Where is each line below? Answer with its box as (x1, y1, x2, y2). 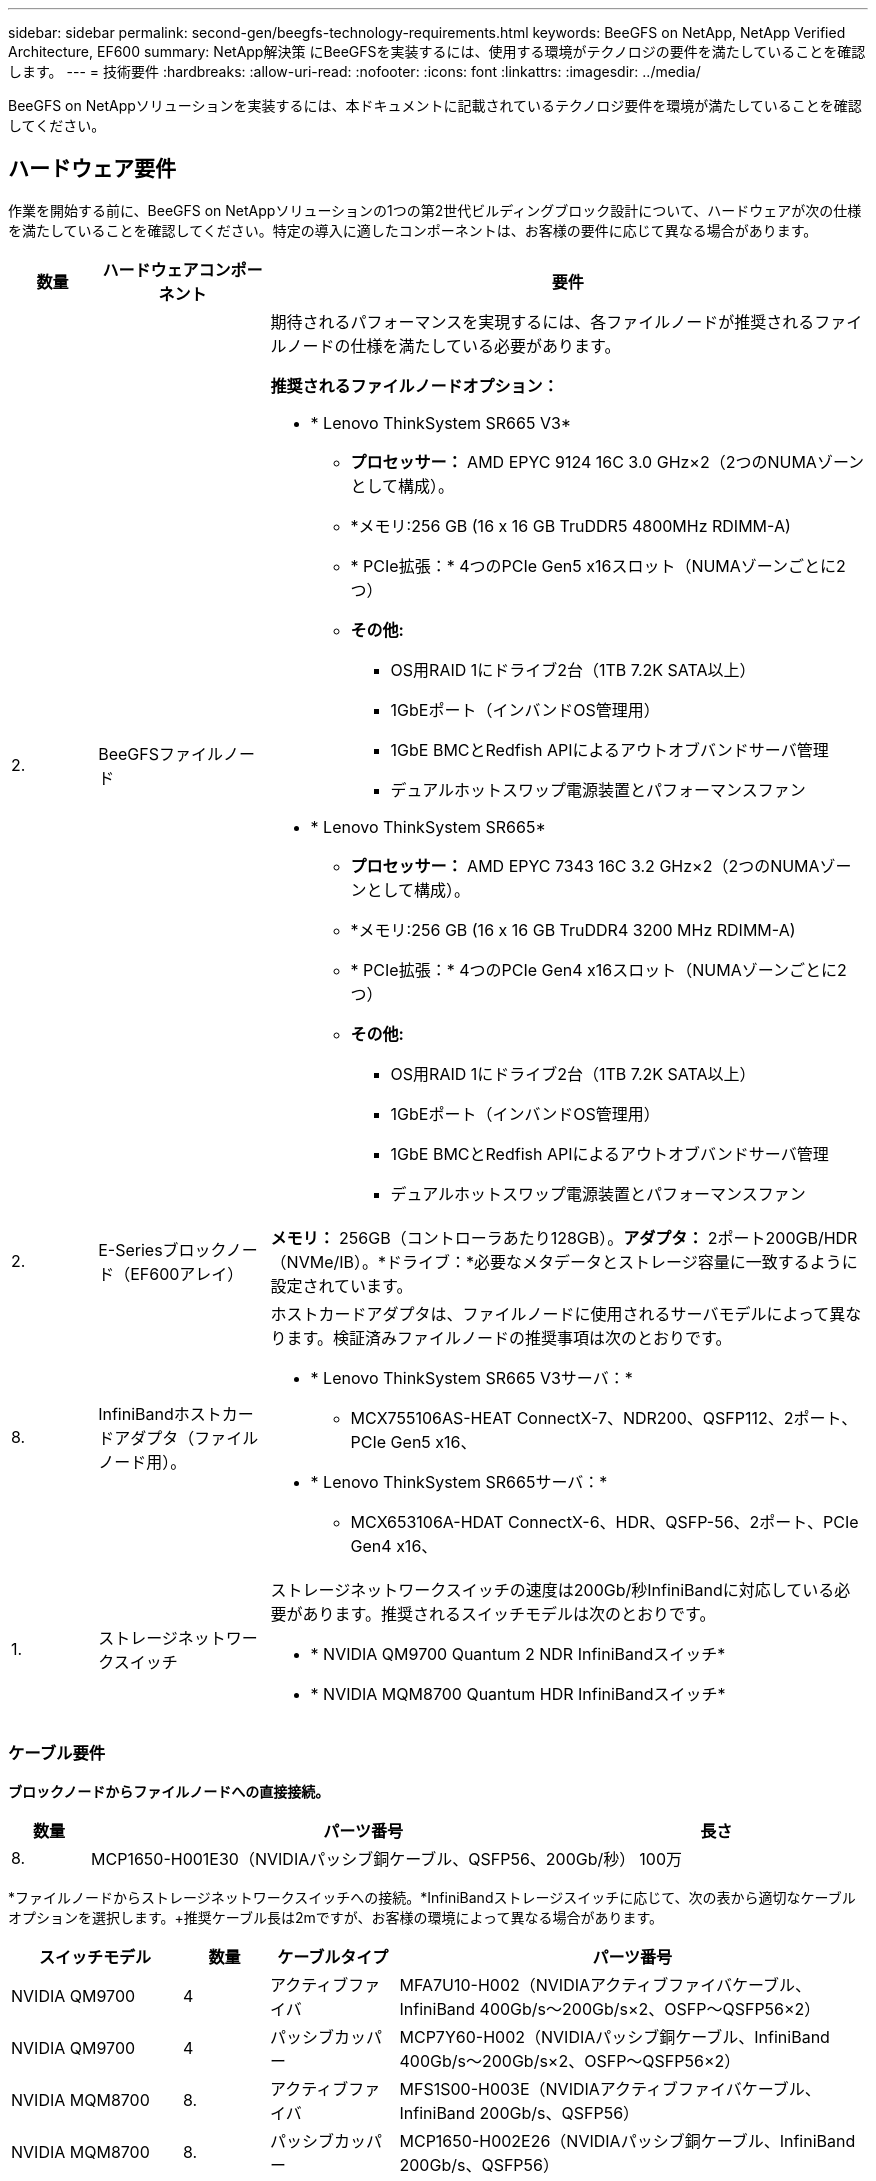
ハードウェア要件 (8, 156, 176, 182)
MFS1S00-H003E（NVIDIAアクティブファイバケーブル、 (399, 2078, 821, 2099)
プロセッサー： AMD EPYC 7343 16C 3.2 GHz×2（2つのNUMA (350, 855, 820, 876)
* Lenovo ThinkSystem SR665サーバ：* (310, 1471, 608, 1492)
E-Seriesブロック (98, 1239, 226, 1260)
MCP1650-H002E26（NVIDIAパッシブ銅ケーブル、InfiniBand (399, 2130, 856, 2151)
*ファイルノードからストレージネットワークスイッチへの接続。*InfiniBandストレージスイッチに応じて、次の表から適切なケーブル (8, 1888, 856, 1906)
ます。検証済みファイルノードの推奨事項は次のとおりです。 (286, 1327, 732, 1348)
